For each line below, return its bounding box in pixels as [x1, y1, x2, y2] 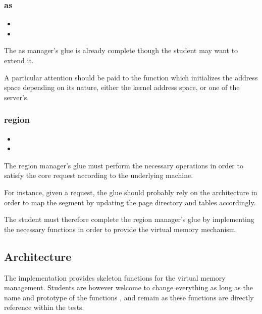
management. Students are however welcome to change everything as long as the [4, 282, 253, 293]
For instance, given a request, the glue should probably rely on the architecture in [4, 187, 257, 197]
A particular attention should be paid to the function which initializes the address [4, 72, 258, 82]
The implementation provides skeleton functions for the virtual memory [4, 272, 226, 283]
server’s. [4, 92, 29, 102]
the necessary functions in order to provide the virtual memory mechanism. [4, 223, 237, 234]
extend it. [4, 55, 34, 65]
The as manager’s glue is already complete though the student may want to [4, 45, 238, 56]
